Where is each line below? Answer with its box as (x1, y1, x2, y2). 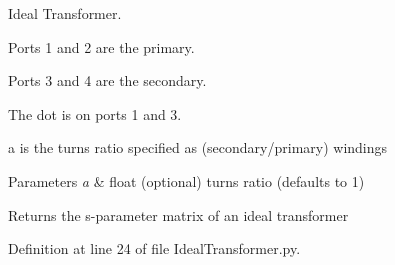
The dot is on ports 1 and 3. (8, 103, 182, 124)
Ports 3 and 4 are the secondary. (8, 70, 207, 91)
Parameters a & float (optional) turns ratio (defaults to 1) (8, 170, 365, 191)
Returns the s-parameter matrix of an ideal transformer (8, 204, 349, 225)
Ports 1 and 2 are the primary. (8, 36, 195, 57)
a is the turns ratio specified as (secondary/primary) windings (8, 137, 388, 158)
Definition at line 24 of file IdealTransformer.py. (8, 238, 301, 259)
